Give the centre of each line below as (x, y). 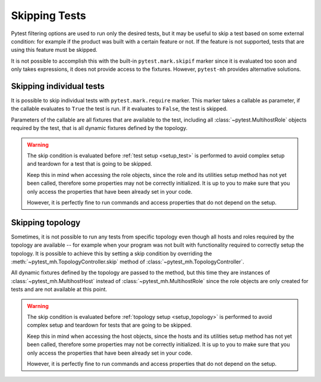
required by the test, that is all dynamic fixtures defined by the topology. (99, 128)
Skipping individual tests (58, 86)
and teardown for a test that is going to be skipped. (90, 164)
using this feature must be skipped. (54, 50)
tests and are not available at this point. (59, 290)
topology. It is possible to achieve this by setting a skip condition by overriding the (111, 253)
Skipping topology (46, 223)
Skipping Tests (48, 15)
